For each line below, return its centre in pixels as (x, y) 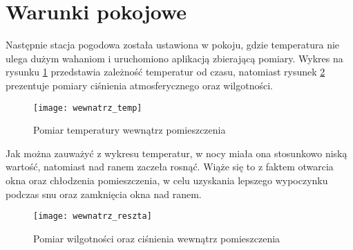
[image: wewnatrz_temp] (88, 108)
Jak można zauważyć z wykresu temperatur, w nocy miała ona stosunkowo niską (176, 153)
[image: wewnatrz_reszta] (93, 216)
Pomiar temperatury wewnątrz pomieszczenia (130, 130)
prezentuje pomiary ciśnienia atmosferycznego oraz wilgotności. (139, 85)
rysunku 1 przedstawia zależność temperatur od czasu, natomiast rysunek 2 (165, 72)
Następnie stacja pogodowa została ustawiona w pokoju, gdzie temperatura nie (173, 45)
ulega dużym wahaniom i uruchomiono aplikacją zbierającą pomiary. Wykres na (174, 58)
